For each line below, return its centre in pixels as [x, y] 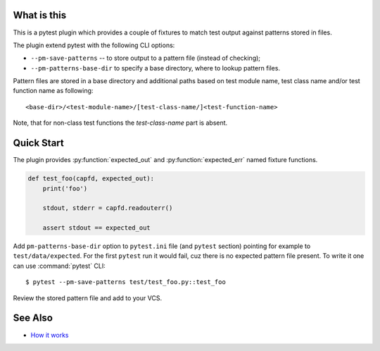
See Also [33, 318]
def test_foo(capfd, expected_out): [91, 179]
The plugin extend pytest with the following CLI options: [94, 45]
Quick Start [38, 143]
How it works [50, 335]
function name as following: [53, 91]
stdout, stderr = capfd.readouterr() [108, 208]
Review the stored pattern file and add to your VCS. [87, 298]
